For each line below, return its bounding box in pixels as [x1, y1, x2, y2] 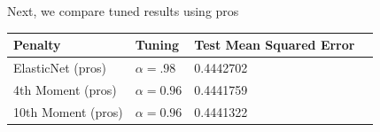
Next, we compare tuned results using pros [7, 2, 239, 19]
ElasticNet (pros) [13, 58, 106, 76]
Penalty [13, 35, 61, 54]
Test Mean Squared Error [194, 35, 355, 54]
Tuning [135, 35, 180, 54]
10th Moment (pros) [13, 102, 123, 120]
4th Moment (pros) [13, 80, 117, 98]
